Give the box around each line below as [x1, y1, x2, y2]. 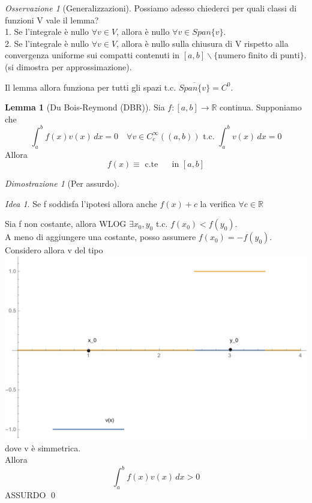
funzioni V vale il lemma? [5, 13, 99, 26]
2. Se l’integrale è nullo [5, 37, 89, 49]
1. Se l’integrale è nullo [5, 25, 89, 38]
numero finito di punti [218, 52, 300, 61]
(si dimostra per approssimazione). [5, 60, 132, 73]
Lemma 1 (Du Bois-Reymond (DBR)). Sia [5, 101, 165, 113]
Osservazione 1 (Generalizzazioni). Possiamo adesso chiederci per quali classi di [5, 2, 297, 14]
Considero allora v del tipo [5, 244, 103, 256]
